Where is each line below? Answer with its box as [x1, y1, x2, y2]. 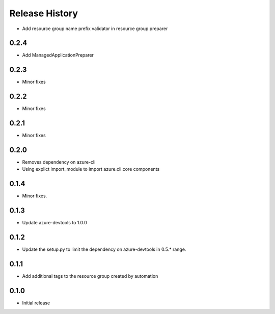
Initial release [22, 300, 50, 306]
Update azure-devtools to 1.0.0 [22, 220, 88, 226]
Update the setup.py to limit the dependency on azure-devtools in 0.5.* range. [22, 246, 186, 252]
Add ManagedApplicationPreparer [22, 52, 94, 58]
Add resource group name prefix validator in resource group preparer [22, 25, 168, 32]
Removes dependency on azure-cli [22, 159, 96, 165]
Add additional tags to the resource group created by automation [22, 273, 158, 279]
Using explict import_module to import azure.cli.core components [22, 166, 160, 172]
